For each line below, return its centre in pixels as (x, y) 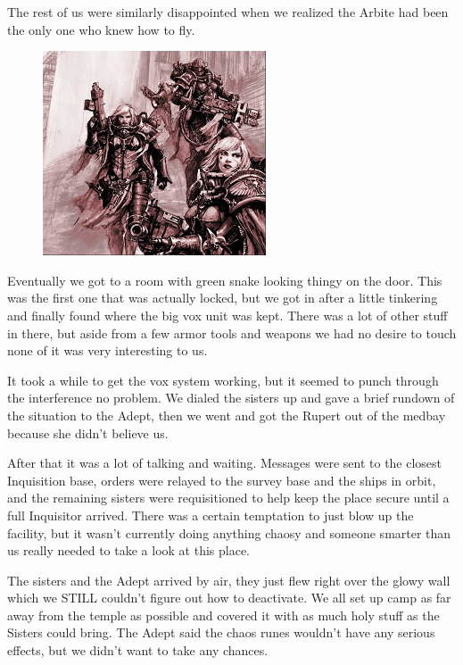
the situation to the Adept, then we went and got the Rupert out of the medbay (227, 415)
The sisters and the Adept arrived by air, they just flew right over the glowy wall (229, 580)
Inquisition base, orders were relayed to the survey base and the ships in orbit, (222, 480)
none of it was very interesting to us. (107, 350)
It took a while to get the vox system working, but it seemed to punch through (223, 380)
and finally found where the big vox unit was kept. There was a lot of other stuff (227, 315)
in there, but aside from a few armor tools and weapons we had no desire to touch (232, 332)
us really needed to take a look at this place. (129, 550)
